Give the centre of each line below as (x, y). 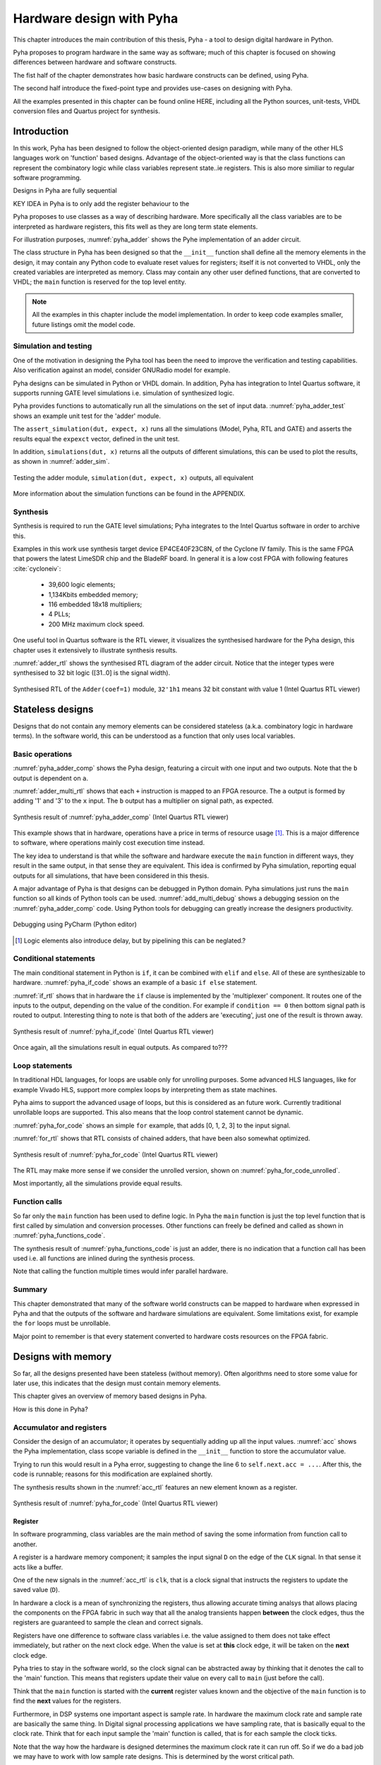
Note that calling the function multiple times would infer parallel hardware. (121, 1272)
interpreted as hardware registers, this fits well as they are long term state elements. (135, 227)
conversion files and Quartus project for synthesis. (86, 111)
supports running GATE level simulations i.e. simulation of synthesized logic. (124, 393)
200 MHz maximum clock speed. (96, 624)
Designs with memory (62, 1357)
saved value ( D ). (36, 1590)
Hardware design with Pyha (96, 18)
